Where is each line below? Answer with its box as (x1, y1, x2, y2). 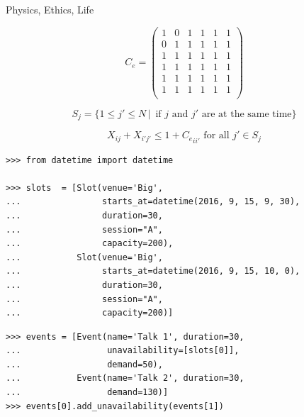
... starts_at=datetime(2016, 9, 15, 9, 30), (6, 196, 300, 207)
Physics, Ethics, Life (6, 2, 94, 16)
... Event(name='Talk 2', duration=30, (6, 373, 244, 384)
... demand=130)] (6, 387, 169, 398)
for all (203, 130, 230, 141)
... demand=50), (6, 359, 163, 369)
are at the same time (201, 109, 292, 119)
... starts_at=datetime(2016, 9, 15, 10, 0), (6, 266, 300, 277)
